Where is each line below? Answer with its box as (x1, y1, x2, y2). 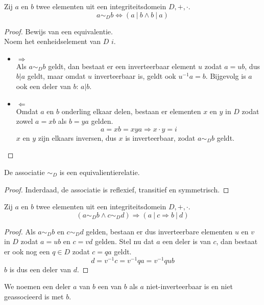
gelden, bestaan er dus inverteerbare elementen (86, 226, 233, 236)
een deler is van (162, 236, 211, 247)
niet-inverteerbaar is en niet (146, 281, 233, 292)
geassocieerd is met (4, 291, 64, 301)
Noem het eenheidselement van (4, 36, 101, 47)
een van (98, 281, 122, 292)
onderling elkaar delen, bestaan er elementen (61, 105, 201, 116)
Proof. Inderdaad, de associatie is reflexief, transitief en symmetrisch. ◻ (4, 184, 229, 194)
